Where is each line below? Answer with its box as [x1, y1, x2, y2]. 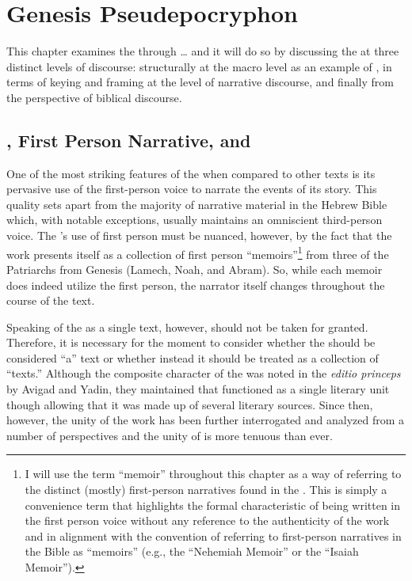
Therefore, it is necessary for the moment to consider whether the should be [6, 334, 376, 351]
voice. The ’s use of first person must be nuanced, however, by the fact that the [6, 227, 392, 244]
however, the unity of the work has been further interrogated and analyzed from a [6, 412, 405, 428]
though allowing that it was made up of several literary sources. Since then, [6, 396, 373, 412]
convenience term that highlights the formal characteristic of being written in [25, 496, 401, 513]
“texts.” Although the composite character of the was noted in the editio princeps [6, 365, 401, 382]
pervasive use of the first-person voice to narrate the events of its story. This [6, 180, 377, 197]
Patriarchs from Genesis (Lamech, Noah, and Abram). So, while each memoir [6, 260, 383, 277]
